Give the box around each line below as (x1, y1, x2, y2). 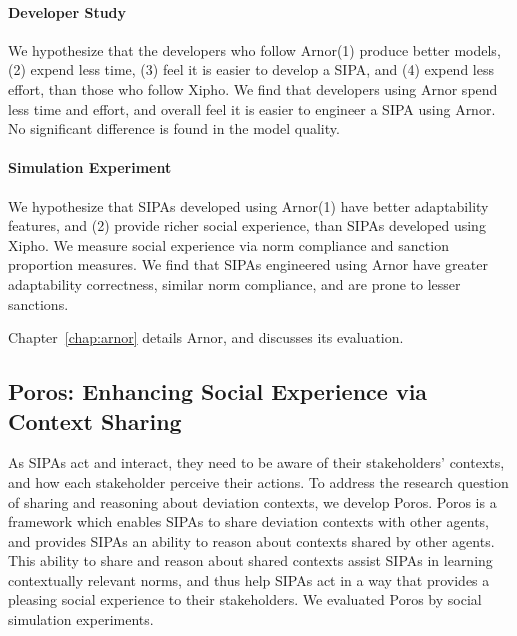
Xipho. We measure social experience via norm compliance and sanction (8, 234, 449, 255)
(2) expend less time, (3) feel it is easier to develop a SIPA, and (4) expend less (8, 59, 494, 80)
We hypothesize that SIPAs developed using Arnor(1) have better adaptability (8, 195, 489, 216)
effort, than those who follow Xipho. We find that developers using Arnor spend (8, 78, 498, 99)
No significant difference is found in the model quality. (8, 118, 340, 139)
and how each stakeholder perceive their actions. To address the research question (8, 471, 509, 492)
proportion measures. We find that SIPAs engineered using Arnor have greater (8, 254, 488, 275)
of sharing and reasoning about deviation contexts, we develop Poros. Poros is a (8, 491, 497, 512)
